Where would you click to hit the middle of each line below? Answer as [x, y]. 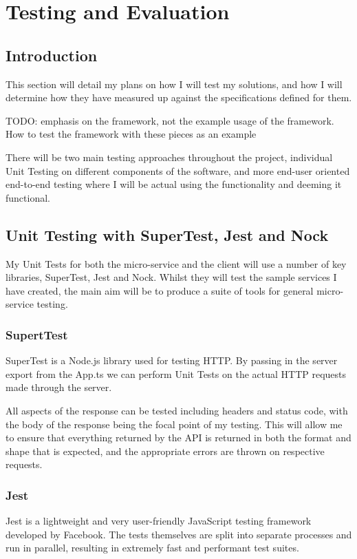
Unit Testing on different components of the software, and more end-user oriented [178, 170]
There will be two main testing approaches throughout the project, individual [169, 157]
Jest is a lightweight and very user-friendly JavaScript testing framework [159, 521]
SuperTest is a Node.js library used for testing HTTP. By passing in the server [172, 360]
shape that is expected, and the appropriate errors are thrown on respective [165, 451]
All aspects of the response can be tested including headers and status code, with [177, 410]
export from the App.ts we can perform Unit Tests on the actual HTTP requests [176, 373]
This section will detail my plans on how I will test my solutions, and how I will [174, 84]
